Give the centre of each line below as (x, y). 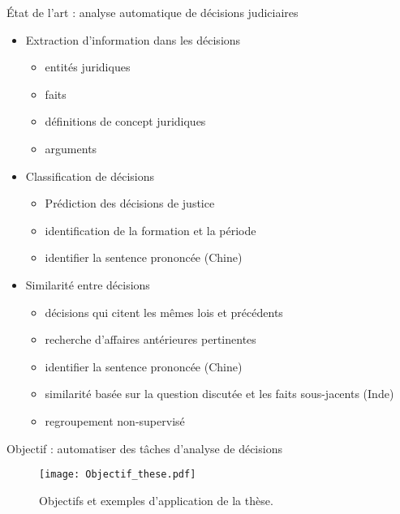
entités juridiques (88, 67)
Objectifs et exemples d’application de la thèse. (156, 500)
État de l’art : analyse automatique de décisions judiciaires (153, 12)
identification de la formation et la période (151, 230)
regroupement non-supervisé (115, 420)
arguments (71, 148)
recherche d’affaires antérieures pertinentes (151, 339)
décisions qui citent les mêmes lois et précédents (164, 312)
